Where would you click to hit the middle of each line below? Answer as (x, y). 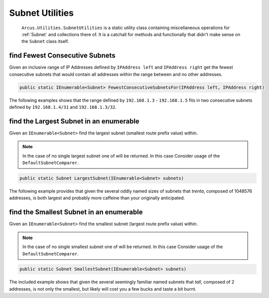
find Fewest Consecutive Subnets (62, 56)
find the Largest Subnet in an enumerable (74, 121)
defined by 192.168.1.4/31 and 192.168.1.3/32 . (63, 107)
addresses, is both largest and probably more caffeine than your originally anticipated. (97, 198)
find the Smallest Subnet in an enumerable (76, 212)
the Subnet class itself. (45, 42)
